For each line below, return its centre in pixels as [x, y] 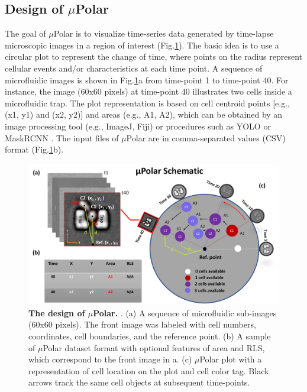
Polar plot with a [231, 359]
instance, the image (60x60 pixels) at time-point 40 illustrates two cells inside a [148, 91]
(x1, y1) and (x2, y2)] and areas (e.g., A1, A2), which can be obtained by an [144, 114]
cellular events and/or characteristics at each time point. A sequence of [134, 68]
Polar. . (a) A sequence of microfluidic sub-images [185, 312]
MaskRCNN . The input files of [62, 137]
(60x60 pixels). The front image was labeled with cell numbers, [142, 324]
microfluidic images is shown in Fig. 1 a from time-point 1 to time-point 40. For [147, 80]
